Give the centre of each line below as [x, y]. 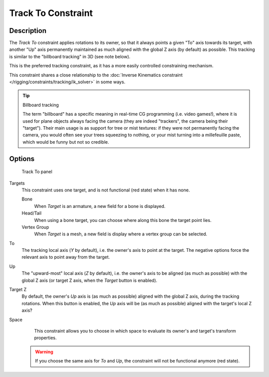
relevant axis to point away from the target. [66, 257]
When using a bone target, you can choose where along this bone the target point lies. [123, 220]
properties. [45, 338]
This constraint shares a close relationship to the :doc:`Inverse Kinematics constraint [96, 75]
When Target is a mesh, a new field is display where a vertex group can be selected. [121, 234]
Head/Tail [32, 213]
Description [28, 31]
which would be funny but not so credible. [66, 142]
